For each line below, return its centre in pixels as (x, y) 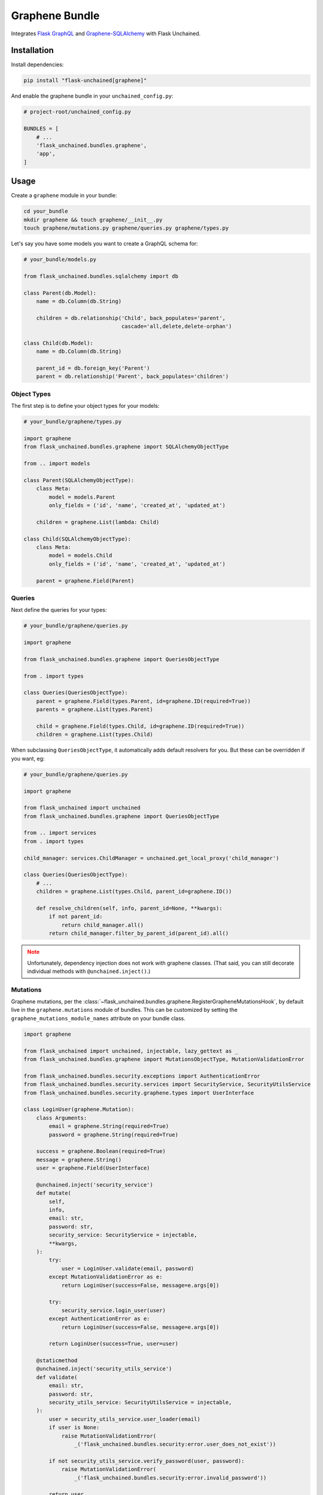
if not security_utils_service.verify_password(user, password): (147, 1461)
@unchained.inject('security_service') (95, 1185)
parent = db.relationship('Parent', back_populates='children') (132, 376)
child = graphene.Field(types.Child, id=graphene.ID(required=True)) (140, 726)
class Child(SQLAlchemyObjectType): (77, 539)
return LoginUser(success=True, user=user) (114, 1344)
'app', (46, 154)
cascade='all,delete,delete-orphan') (176, 327)
